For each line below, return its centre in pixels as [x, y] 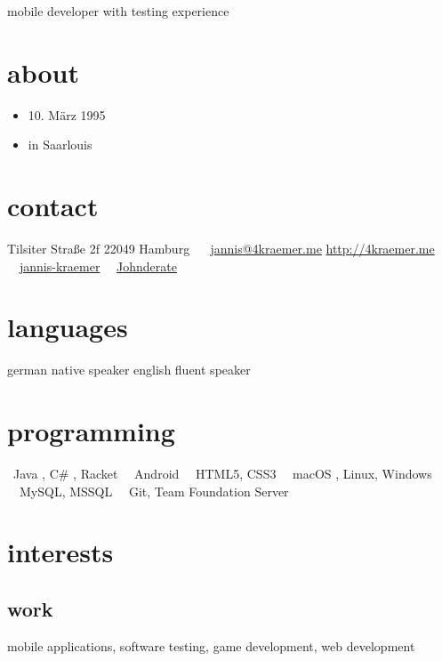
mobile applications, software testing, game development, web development [211, 645]
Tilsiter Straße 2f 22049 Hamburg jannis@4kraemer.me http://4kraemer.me [221, 249]
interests [60, 552]
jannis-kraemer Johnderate [98, 266]
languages [68, 327]
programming [91, 431]
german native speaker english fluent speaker [129, 370]
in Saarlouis [60, 145]
